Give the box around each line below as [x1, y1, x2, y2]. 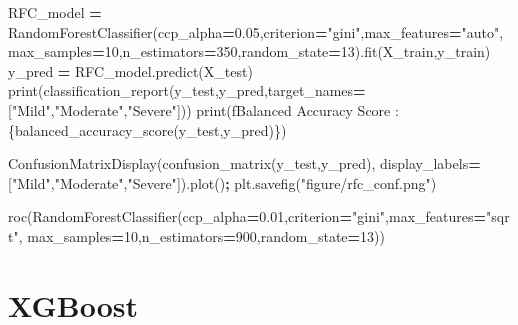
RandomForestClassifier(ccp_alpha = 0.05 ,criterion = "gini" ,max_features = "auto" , [8, 21, 504, 42]
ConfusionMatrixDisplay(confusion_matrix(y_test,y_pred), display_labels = [8, 153, 481, 174]
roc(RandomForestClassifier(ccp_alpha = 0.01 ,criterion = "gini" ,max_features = [8, 206, 487, 227]
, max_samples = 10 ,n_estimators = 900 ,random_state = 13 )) [18, 225, 385, 246]
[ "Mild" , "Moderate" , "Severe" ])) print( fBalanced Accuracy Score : [8, 99, 399, 120]
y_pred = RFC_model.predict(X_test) [8, 60, 253, 81]
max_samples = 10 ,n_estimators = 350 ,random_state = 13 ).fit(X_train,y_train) [8, 41, 491, 62]
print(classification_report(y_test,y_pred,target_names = [8, 80, 366, 101]
